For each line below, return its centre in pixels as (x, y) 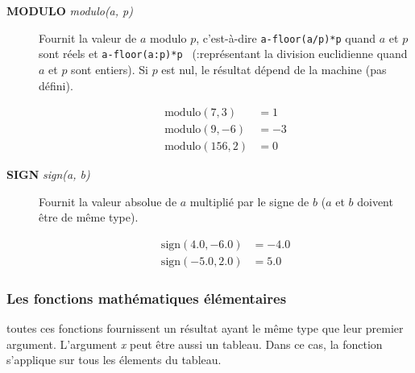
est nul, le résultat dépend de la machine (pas (274, 69)
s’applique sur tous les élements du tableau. (114, 360)
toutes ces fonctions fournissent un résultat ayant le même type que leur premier (205, 328)
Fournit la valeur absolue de (108, 201)
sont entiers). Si (110, 69)
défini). (56, 85)
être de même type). (89, 217)
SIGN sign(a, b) (48, 174)
